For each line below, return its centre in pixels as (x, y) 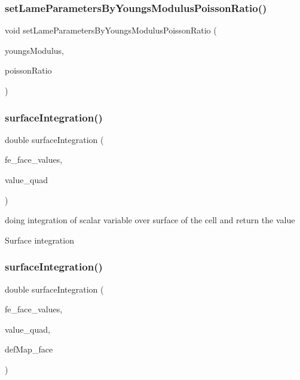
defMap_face (29, 349)
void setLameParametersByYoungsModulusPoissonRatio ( (111, 30)
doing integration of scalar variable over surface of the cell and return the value (150, 220)
